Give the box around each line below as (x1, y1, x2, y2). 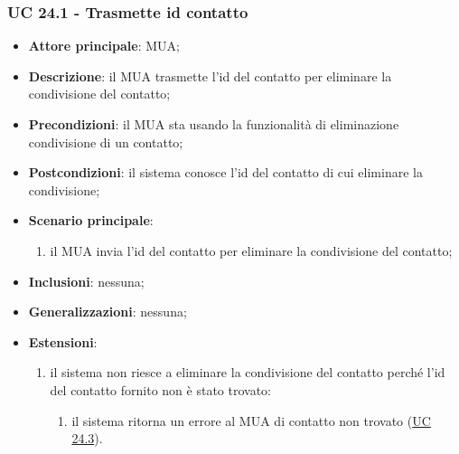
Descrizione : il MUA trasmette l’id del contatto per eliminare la (28, 66, 392, 85)
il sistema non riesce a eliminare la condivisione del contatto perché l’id (50, 363, 445, 382)
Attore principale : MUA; (28, 36, 180, 55)
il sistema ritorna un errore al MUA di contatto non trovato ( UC (71, 411, 431, 430)
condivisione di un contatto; (28, 132, 183, 151)
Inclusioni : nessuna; (28, 271, 145, 290)
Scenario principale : (28, 211, 154, 230)
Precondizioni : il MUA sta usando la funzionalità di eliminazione (28, 115, 399, 133)
